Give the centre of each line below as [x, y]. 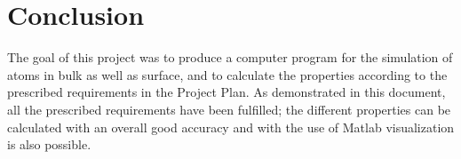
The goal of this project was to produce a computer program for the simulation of [230, 57]
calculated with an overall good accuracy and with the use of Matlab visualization [231, 127]
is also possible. [49, 144]
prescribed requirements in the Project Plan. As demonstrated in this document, [227, 92]
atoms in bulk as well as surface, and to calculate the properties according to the [227, 74]
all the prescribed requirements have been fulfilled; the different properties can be [229, 109]
